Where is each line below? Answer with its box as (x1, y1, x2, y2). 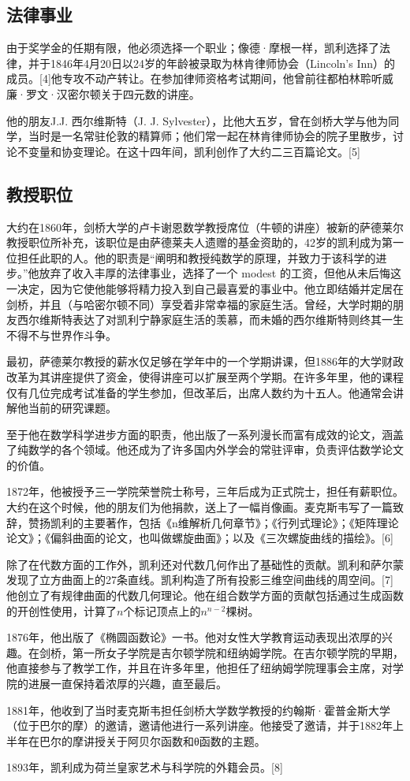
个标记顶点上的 (123, 602, 201, 619)
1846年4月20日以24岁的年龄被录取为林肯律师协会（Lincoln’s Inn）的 (50, 54, 396, 71)
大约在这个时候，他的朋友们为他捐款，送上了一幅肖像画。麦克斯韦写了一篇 (6, 499, 393, 515)
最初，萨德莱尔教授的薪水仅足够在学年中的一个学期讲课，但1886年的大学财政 (6, 353, 404, 370)
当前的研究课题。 (28, 400, 117, 416)
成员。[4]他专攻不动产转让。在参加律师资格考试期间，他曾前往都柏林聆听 (6, 70, 382, 87)
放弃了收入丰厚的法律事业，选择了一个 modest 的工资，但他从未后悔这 (39, 265, 401, 281)
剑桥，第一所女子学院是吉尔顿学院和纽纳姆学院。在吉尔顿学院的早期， (39, 644, 404, 660)
